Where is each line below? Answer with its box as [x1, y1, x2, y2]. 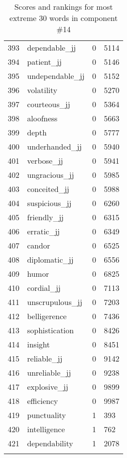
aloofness [27, 113, 58, 124]
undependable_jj [27, 70, 85, 81]
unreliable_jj [27, 367, 71, 378]
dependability [27, 438, 73, 449]
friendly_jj [27, 211, 64, 223]
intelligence [27, 423, 65, 435]
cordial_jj [27, 282, 61, 293]
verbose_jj [27, 155, 63, 166]
